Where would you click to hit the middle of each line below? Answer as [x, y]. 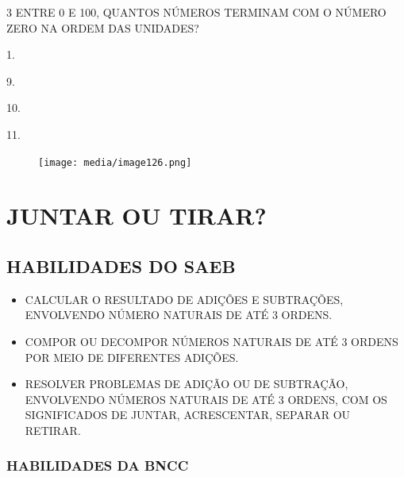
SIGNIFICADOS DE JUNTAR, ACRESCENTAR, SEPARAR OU [188, 415]
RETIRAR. [53, 430]
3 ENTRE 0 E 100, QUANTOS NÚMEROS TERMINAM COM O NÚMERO [196, 12]
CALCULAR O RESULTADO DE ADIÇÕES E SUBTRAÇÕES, [184, 299]
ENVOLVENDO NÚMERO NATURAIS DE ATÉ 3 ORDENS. [179, 315]
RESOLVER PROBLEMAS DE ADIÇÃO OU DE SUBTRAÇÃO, [187, 384]
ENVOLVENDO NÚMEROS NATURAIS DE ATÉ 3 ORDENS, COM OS [206, 399]
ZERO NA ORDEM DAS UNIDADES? [103, 27]
